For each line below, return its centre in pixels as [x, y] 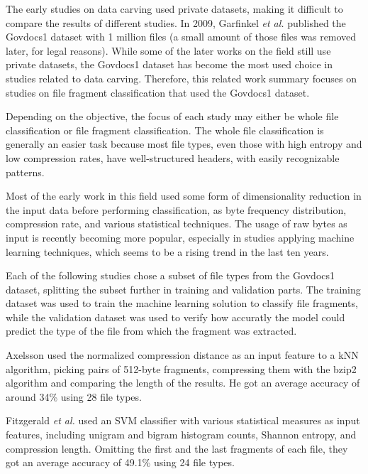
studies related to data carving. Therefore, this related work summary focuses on [181, 78]
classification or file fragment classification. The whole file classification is [165, 130]
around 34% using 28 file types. [74, 396]
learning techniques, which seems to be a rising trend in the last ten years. [167, 251]
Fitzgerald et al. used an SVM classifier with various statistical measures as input [183, 420]
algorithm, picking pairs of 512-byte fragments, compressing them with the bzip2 [181, 368]
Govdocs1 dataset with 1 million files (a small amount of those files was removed [181, 37]
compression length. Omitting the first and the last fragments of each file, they [177, 448]
